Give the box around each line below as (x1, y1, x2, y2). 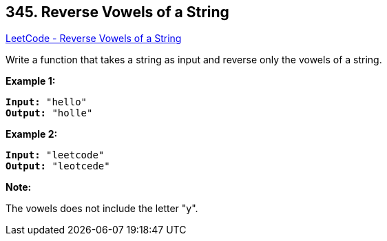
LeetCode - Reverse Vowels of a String (6, 32, 182, 45)
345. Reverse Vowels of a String (6, 3, 229, 21)
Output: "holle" (6, 107, 93, 119)
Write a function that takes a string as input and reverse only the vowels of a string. (6, 54, 382, 66)
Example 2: (6, 128, 58, 140)
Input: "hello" (6, 96, 87, 108)
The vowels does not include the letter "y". (6, 202, 198, 215)
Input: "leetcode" (6, 149, 105, 161)
